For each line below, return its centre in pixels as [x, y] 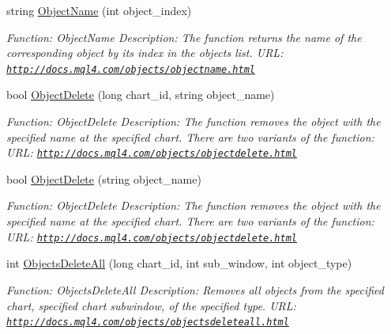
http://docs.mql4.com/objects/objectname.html [131, 69]
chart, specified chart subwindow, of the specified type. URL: [151, 305]
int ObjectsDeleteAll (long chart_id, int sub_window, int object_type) [179, 263]
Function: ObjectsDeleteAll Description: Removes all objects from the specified [195, 289]
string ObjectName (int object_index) [99, 10]
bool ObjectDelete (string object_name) [104, 178]
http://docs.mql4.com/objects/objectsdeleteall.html [148, 323]
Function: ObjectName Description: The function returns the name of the [184, 37]
